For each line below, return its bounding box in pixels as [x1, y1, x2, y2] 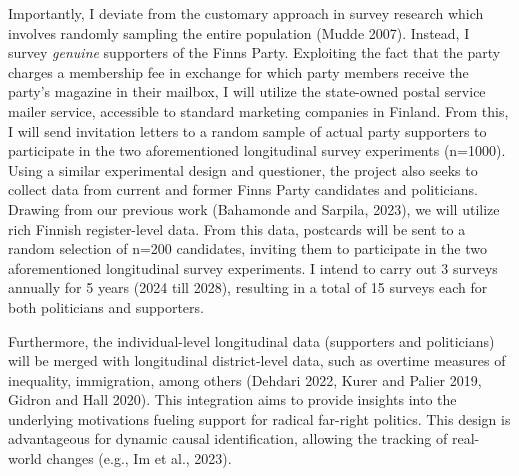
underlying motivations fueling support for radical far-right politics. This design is [8, 408, 511, 429]
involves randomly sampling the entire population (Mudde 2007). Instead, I [8, 22, 470, 43]
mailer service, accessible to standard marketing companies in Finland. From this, [8, 100, 509, 121]
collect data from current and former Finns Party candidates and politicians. [8, 179, 478, 200]
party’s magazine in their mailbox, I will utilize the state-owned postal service [8, 81, 486, 102]
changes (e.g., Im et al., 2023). [46, 448, 232, 469]
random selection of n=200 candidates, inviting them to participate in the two [8, 238, 487, 259]
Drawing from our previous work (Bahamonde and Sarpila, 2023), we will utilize [8, 198, 500, 219]
